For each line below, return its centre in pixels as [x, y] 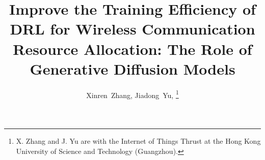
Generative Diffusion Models [132, 68]
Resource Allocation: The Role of [132, 49]
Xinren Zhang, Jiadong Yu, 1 [132, 94]
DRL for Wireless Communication [132, 29]
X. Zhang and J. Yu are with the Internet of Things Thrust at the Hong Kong [138, 140]
